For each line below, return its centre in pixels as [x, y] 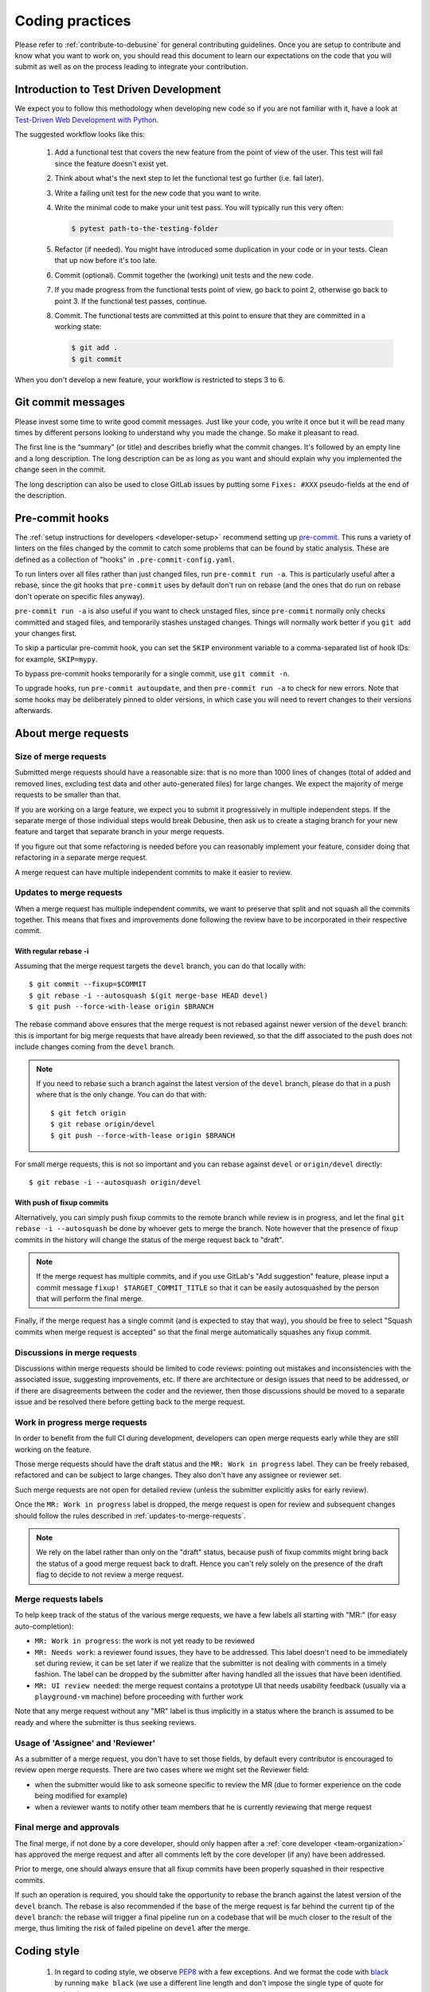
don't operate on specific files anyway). [80, 596]
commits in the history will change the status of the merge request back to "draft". [149, 1240]
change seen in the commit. [61, 469]
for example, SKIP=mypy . [56, 659]
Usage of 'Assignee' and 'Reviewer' [85, 1743]
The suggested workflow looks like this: [80, 135]
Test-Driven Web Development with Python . [87, 120]
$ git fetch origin [88, 1113]
